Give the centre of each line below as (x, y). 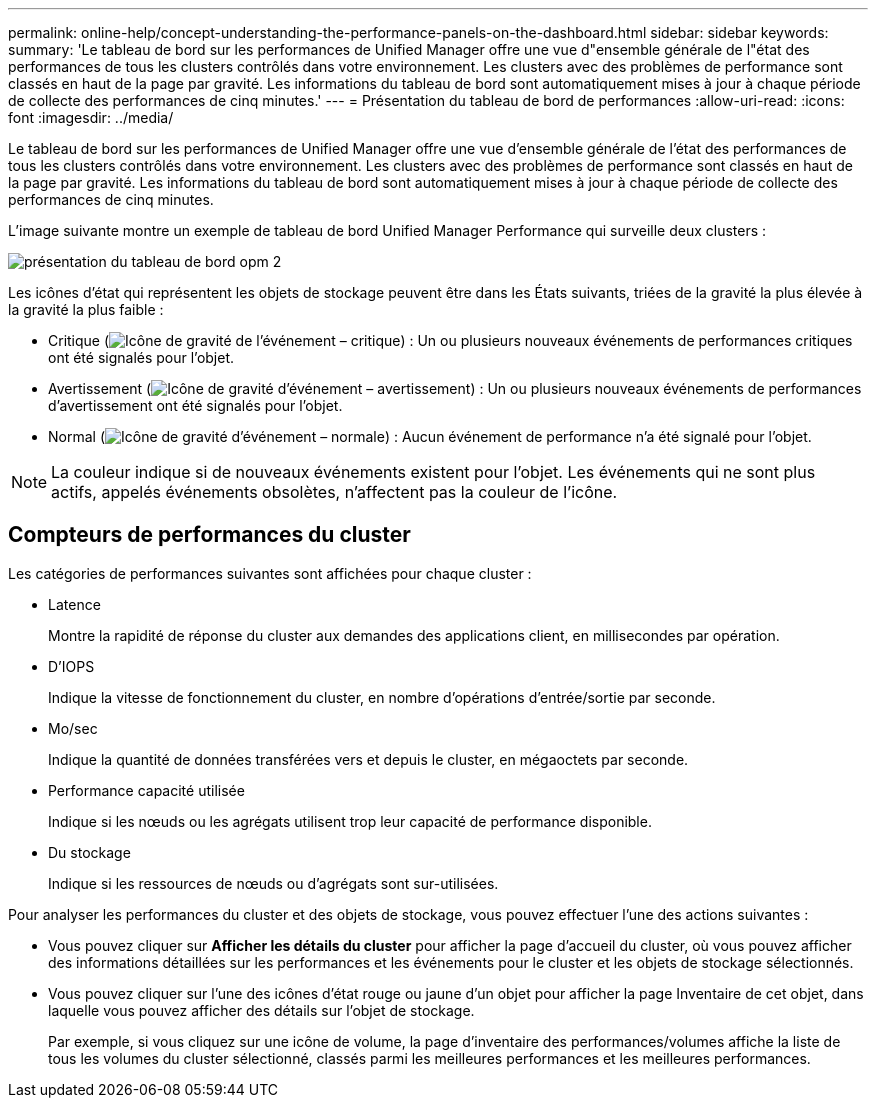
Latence (74, 604)
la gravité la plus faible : (86, 309)
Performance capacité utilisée (146, 790)
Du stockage (89, 852)
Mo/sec (73, 728)
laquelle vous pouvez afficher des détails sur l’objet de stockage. (261, 1010)
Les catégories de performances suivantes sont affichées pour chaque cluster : (270, 573)
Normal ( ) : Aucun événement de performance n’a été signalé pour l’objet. (430, 436)
